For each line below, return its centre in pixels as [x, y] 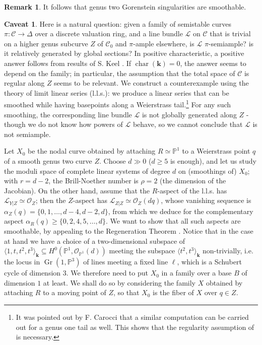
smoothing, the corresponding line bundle [68, 114]
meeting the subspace [142, 251]
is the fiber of [173, 292]
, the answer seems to [213, 63]
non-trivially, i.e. [228, 251]
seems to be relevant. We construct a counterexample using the [151, 83]
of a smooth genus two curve [48, 160]
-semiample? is [231, 43]
